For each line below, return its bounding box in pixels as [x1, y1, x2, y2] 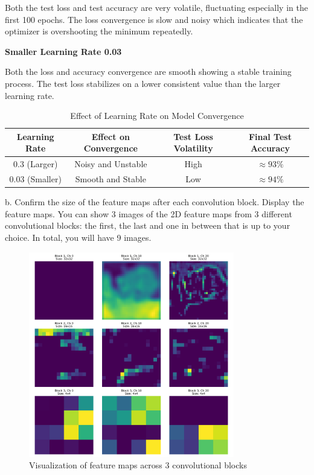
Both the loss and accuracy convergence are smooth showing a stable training [5, 65, 292, 78]
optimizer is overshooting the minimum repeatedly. [5, 25, 193, 37]
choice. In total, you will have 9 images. [5, 231, 152, 243]
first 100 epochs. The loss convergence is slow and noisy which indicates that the [5, 13, 303, 25]
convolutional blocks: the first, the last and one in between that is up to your [5, 219, 290, 232]
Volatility [173, 142, 213, 155]
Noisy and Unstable [74, 158, 147, 170]
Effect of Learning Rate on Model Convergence [70, 109, 244, 122]
